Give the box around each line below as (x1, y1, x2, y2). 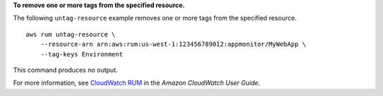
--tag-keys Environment (40, 50, 123, 58)
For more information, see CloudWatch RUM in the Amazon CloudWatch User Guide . (13, 78, 260, 88)
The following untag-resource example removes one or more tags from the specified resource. (13, 14, 297, 23)
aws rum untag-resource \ (26, 30, 116, 38)
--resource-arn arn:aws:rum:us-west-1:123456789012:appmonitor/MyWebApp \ (40, 40, 306, 49)
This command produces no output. (13, 66, 118, 74)
